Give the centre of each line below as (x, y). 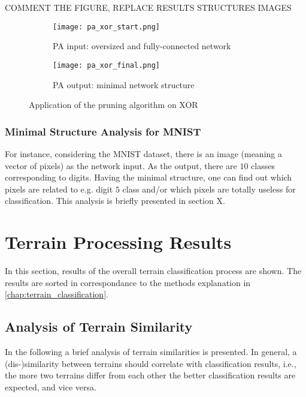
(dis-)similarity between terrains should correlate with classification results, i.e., (151, 363)
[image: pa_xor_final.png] (106, 65)
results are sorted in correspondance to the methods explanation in (128, 282)
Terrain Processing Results (118, 242)
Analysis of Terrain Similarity (99, 327)
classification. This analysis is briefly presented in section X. (115, 201)
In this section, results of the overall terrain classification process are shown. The (153, 270)
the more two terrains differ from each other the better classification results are (150, 375)
